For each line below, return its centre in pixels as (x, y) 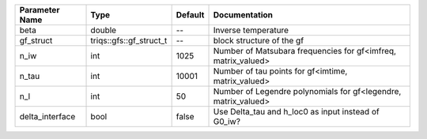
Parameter (40, 10)
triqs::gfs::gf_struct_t (129, 41)
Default (190, 15)
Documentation (243, 15)
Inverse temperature (251, 30)
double (104, 30)
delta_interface (47, 116)
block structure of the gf (259, 41)
